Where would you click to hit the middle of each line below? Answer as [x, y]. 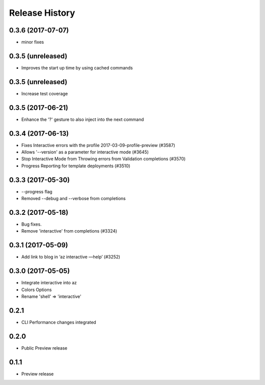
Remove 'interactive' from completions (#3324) [69, 231]
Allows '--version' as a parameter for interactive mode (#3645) [85, 152]
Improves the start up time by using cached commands [77, 68]
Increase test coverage [45, 93]
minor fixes [33, 42]
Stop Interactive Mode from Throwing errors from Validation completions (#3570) [104, 159]
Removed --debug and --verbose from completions [74, 199]
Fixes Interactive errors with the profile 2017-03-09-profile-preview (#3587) [98, 145]
